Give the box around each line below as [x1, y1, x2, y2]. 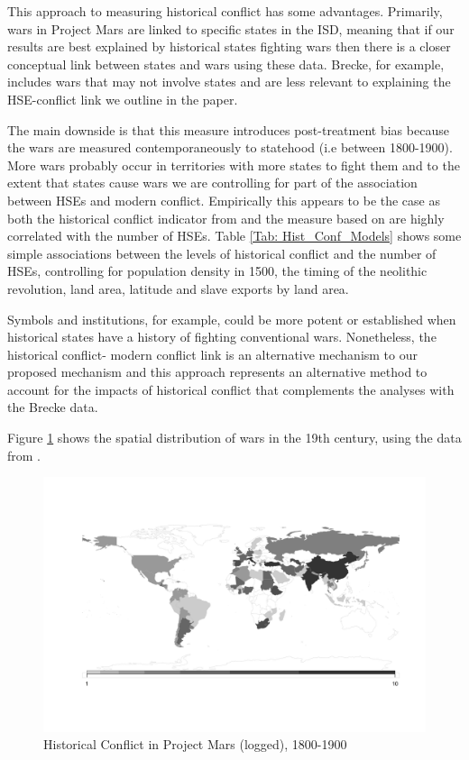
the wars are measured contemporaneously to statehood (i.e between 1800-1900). [7, 138, 453, 157]
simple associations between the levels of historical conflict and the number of [7, 243, 437, 262]
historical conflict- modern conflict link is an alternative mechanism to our [7, 344, 418, 363]
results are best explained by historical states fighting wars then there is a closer [7, 37, 451, 56]
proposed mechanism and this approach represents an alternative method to [7, 362, 428, 381]
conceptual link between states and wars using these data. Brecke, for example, [7, 54, 445, 73]
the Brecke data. [7, 398, 98, 417]
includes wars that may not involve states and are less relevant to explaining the [7, 72, 451, 91]
